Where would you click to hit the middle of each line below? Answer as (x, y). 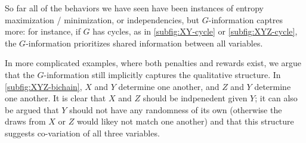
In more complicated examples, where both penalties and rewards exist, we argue (153, 63)
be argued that (32, 109)
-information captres (245, 19)
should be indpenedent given (195, 98)
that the (20, 74)
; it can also (276, 98)
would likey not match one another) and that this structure (185, 121)
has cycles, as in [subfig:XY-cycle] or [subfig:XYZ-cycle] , (195, 31)
